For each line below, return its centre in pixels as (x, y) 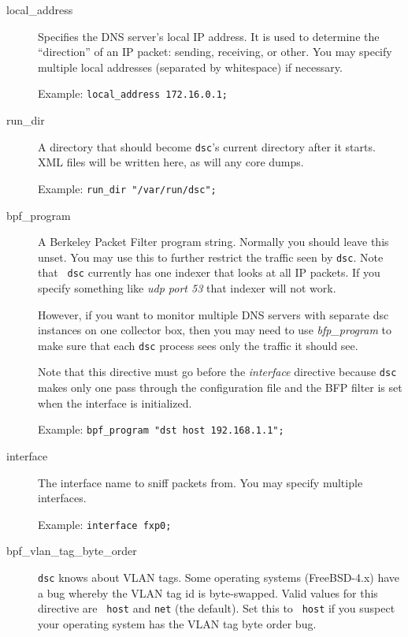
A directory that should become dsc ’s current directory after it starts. (207, 146)
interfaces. (62, 498)
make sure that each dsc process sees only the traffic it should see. (198, 345)
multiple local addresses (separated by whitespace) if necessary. (190, 67)
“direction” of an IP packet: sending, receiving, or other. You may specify (215, 52)
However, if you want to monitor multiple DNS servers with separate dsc (213, 314)
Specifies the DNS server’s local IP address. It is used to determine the (209, 36)
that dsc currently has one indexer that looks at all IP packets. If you (209, 272)
